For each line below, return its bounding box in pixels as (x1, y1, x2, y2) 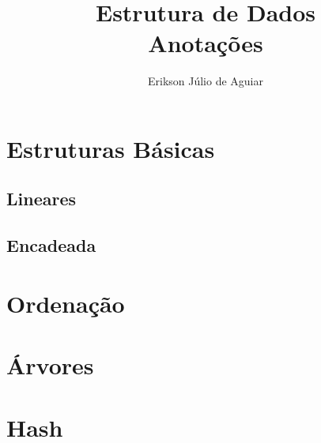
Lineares (6, 186, 77, 211)
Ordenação (6, 287, 125, 319)
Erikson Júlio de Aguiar (147, 73, 264, 89)
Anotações (148, 27, 263, 59)
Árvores (6, 349, 94, 381)
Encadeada (6, 233, 96, 257)
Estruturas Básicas (6, 132, 215, 164)
